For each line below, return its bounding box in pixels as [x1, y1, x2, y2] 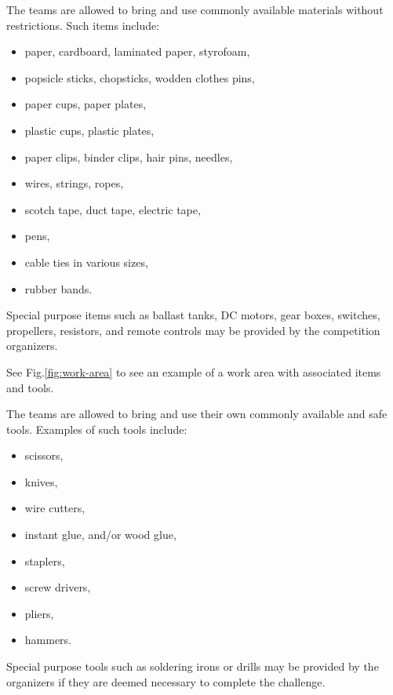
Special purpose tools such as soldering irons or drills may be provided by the [6, 658, 379, 675]
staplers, [24, 552, 65, 569]
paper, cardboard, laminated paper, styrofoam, [24, 43, 250, 60]
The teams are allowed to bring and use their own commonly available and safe [6, 406, 388, 422]
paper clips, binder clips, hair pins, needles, [24, 148, 233, 165]
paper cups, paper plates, [24, 96, 147, 112]
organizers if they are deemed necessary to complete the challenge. [6, 673, 326, 690]
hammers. [24, 631, 72, 648]
